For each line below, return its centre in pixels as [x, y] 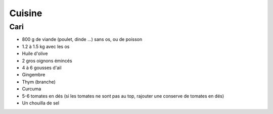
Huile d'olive [35, 53]
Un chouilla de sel [41, 103]
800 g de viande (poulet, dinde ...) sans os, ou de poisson [82, 39]
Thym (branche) [39, 82]
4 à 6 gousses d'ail [42, 68]
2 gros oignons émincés [47, 61]
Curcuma [32, 89]
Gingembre [34, 75]
